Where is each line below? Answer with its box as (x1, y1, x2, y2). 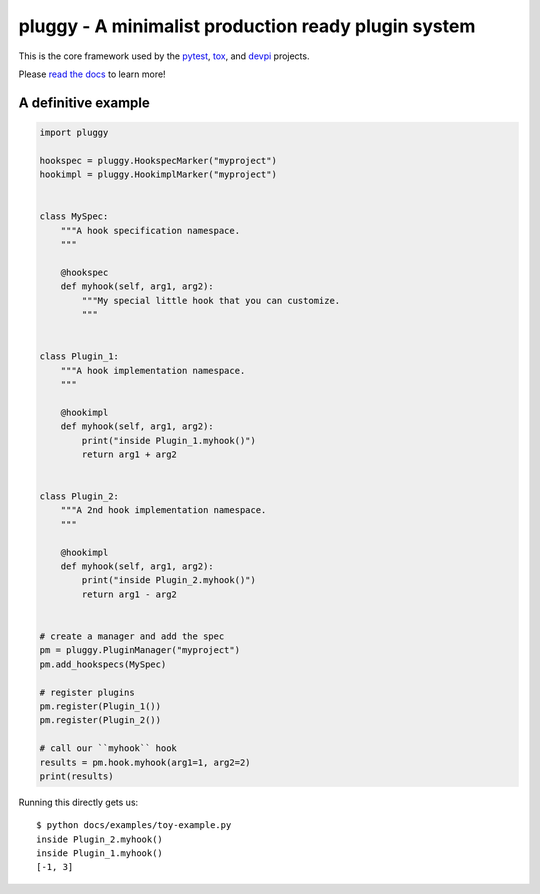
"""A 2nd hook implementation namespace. (60, 505, 267, 516)
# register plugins (39, 686, 135, 698)
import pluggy (39, 126, 109, 138)
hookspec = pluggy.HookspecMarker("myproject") (39, 155, 277, 166)
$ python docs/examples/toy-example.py (36, 820, 232, 831)
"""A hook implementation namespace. (60, 365, 246, 376)
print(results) (39, 770, 114, 782)
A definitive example (18, 94, 150, 111)
